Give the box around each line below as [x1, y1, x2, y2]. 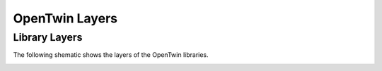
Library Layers [13, 31, 83, 44]
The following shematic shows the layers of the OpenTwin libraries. [13, 51, 209, 59]
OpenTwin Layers [13, 11, 118, 26]
